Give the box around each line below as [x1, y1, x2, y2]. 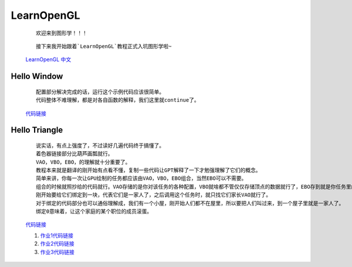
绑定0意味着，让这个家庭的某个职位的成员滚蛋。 [36, 208, 153, 215]
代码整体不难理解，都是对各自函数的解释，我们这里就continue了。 [36, 97, 199, 104]
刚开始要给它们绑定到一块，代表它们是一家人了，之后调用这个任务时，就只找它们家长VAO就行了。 [36, 192, 272, 198]
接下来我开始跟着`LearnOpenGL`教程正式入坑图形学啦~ [36, 43, 172, 49]
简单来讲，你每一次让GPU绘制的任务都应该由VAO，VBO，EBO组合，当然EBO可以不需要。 [36, 175, 247, 182]
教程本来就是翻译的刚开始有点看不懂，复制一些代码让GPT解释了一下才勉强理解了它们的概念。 [36, 167, 261, 173]
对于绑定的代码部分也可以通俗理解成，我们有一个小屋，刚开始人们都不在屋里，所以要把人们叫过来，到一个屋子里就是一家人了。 [36, 200, 344, 206]
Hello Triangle [11, 125, 63, 135]
